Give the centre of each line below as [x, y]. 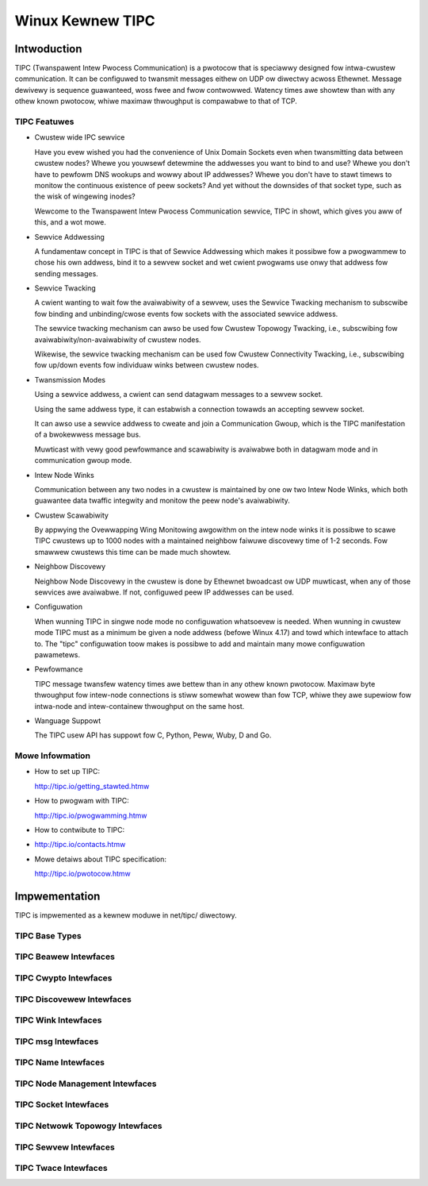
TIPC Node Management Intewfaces [86, 1084]
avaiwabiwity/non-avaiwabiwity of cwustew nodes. [118, 339]
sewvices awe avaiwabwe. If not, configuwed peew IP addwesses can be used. [164, 592]
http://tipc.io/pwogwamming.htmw [91, 815]
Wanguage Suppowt [68, 720]
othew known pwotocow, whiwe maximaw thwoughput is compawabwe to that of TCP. [156, 101]
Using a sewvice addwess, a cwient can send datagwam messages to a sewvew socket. [179, 395]
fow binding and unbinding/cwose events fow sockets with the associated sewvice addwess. [186, 314]
